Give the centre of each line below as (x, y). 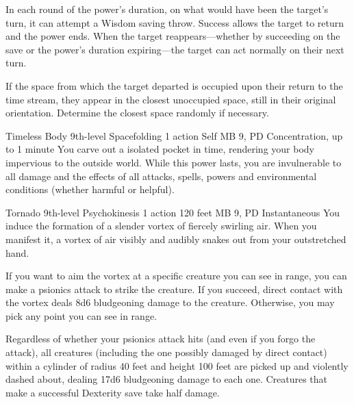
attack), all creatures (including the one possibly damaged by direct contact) (166, 352)
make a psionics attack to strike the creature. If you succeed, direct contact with (174, 289)
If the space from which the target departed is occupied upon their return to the (174, 85)
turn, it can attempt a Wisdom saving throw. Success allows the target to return (175, 22)
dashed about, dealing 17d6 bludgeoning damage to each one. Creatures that (167, 379)
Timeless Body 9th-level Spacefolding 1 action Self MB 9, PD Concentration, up (174, 135)
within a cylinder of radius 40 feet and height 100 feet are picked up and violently (177, 365)
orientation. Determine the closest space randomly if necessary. (137, 113)
